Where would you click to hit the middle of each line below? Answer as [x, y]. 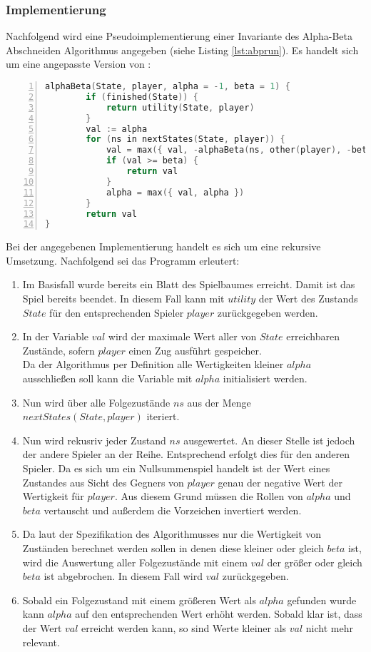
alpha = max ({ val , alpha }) [175, 192]
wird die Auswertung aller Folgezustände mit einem [135, 562]
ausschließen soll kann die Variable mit [107, 378]
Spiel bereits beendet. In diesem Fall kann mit [123, 299]
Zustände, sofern [59, 350]
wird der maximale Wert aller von [182, 336]
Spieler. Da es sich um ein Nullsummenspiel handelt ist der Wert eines [176, 468]
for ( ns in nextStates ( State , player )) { [185, 139]
